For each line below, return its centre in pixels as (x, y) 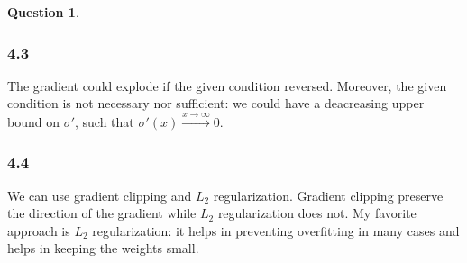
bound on (33, 121)
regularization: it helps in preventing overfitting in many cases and (276, 230)
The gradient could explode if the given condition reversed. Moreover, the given (227, 85)
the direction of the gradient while (102, 213)
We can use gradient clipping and (100, 195)
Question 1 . (43, 12)
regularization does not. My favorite (317, 213)
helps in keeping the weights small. (103, 248)
